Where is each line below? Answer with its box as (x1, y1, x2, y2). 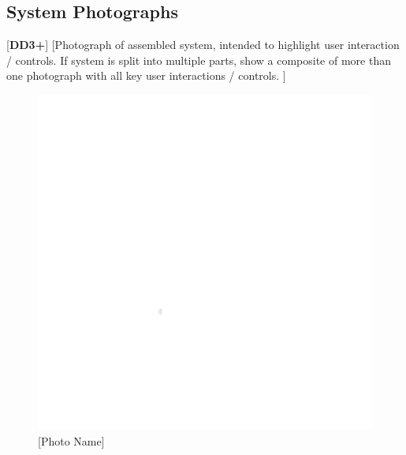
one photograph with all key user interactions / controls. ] (6, 67, 286, 84)
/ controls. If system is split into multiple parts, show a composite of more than (6, 51, 391, 68)
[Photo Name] (38, 432, 105, 449)
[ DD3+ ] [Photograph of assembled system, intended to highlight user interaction (6, 36, 400, 53)
